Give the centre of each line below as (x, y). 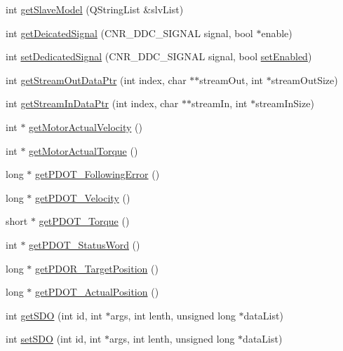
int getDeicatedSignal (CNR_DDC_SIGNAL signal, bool (129, 33)
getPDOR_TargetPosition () (97, 268)
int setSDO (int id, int (54, 339)
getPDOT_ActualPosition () (97, 292)
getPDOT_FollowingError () (97, 174)
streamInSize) (285, 103)
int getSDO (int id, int (54, 315)
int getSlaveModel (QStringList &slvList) (95, 9)
